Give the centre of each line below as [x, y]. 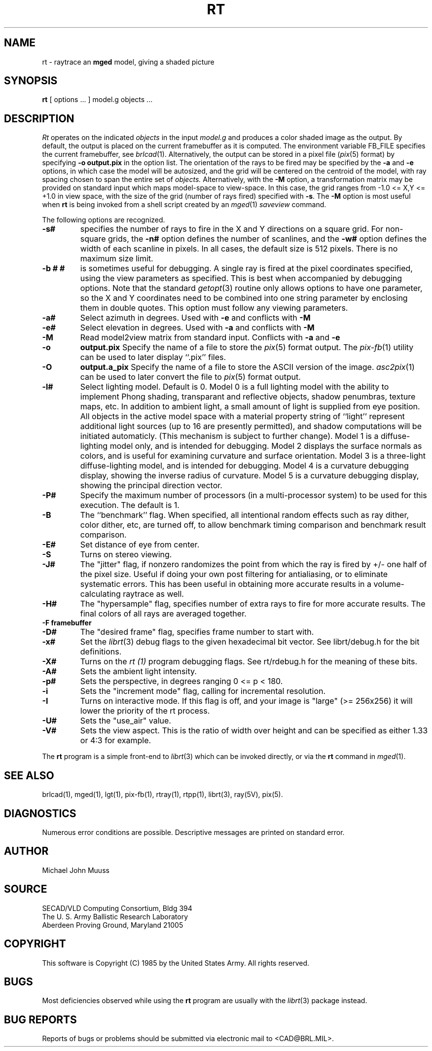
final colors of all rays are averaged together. [163, 614]
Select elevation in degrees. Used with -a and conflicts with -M [197, 328]
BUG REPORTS [40, 1019]
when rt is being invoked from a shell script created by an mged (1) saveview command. [184, 205]
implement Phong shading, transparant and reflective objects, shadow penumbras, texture [248, 397]
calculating [100, 594]
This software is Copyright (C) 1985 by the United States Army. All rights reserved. [176, 963]
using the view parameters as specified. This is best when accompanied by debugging [241, 278]
